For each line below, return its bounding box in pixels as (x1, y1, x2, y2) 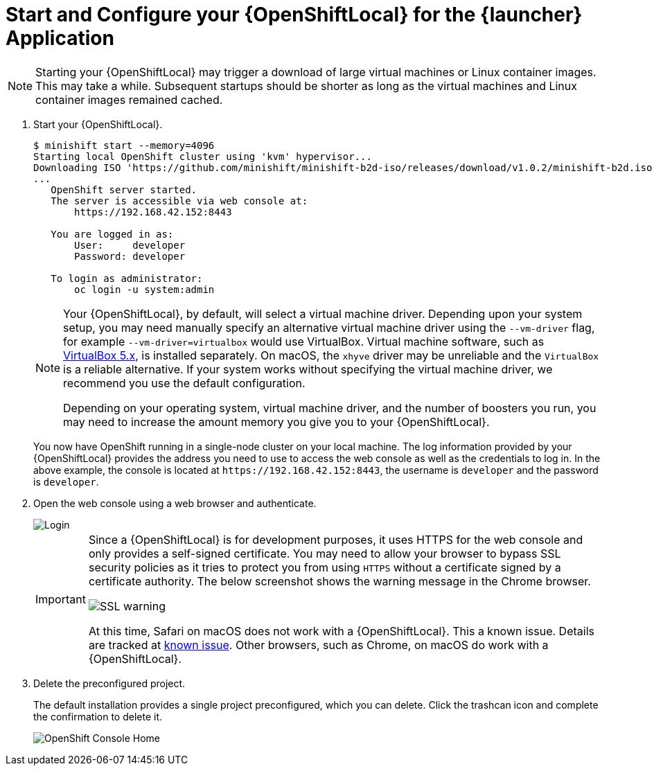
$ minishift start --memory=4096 (33, 139, 215, 151)
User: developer (74, 239, 186, 251)
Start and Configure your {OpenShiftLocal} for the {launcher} (6, 3, 583, 26)
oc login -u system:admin (74, 283, 215, 295)
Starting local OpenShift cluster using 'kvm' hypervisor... (33, 150, 372, 162)
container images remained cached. (35, 92, 223, 107)
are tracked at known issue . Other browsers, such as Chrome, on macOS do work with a (88, 637, 549, 652)
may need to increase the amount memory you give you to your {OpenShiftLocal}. (63, 414, 490, 429)
